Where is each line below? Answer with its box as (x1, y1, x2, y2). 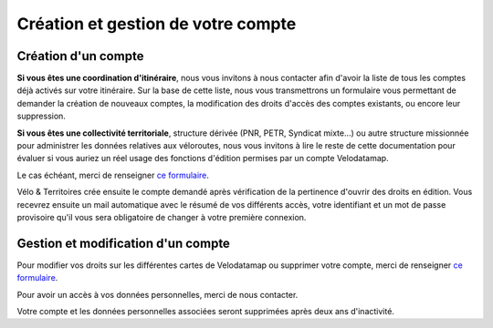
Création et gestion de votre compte (16, 14, 297, 34)
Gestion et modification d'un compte (16, 235, 230, 251)
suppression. (16, 110, 66, 122)
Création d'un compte (16, 48, 144, 64)
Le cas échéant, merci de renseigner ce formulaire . (16, 169, 210, 180)
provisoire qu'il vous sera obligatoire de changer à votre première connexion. (16, 211, 307, 222)
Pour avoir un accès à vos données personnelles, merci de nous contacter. (16, 289, 299, 300)
